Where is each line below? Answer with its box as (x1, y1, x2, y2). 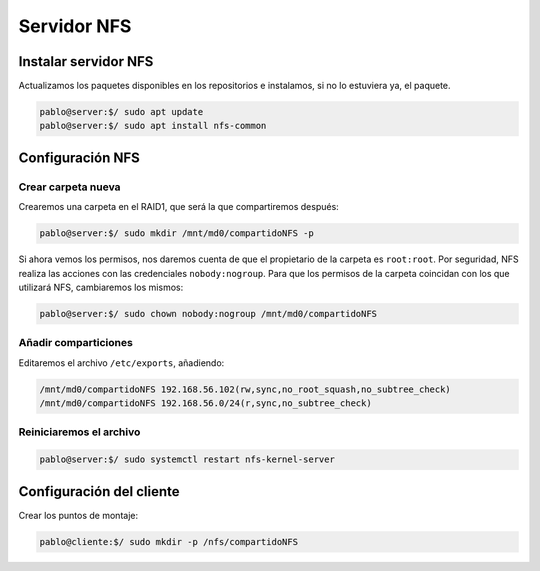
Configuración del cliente (18, 483, 180, 500)
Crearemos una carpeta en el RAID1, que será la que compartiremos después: (18, 201, 339, 213)
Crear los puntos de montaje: (18, 509, 139, 521)
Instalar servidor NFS (18, 53, 154, 70)
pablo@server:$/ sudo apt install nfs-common (39, 120, 267, 132)
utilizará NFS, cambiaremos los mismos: (18, 281, 184, 293)
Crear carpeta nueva (18, 180, 121, 194)
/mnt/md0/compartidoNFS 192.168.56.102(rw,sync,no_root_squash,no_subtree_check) (39, 383, 452, 395)
